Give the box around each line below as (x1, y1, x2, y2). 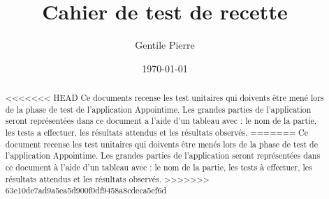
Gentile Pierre (135, 38, 195, 52)
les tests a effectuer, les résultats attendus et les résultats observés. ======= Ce (5, 127, 308, 138)
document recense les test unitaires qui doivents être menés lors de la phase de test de (5, 138, 318, 150)
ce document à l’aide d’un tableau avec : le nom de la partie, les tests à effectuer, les (5, 161, 312, 173)
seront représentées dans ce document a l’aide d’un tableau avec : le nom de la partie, (5, 115, 317, 127)
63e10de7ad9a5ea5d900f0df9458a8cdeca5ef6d (5, 184, 167, 196)
